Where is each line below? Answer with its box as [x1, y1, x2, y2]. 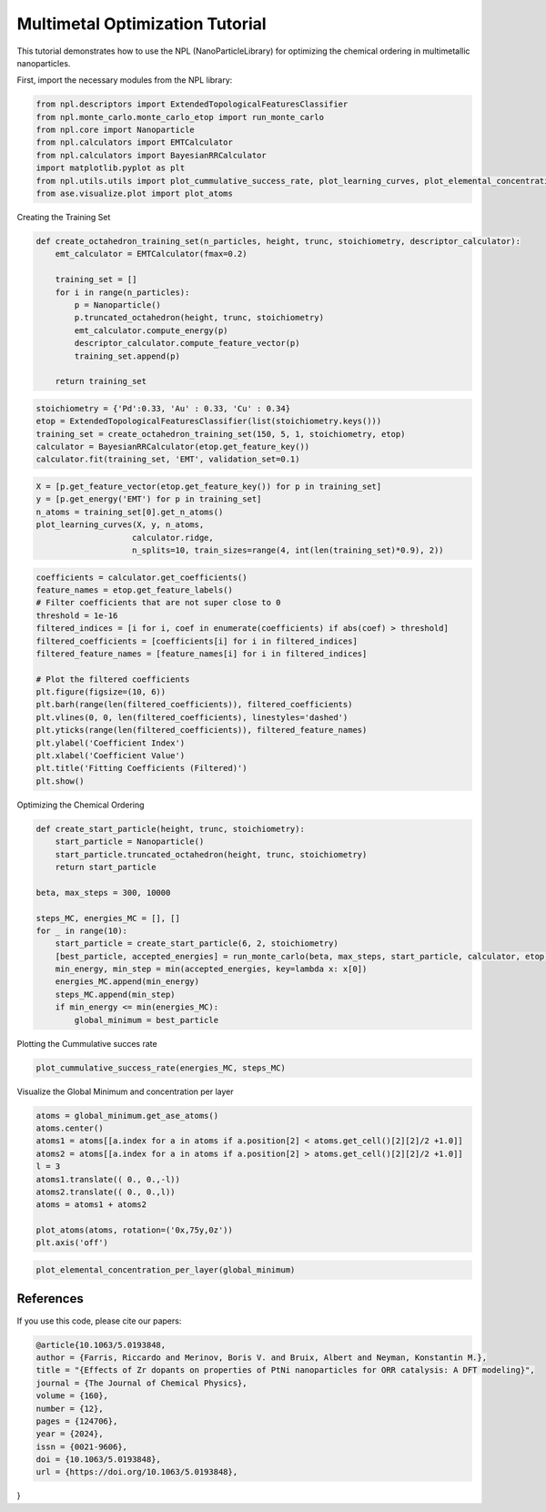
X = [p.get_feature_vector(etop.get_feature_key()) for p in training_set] [35, 482, 382, 492]
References [16, 1291, 84, 1306]
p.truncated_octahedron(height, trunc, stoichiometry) [74, 312, 325, 323]
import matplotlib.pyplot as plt [35, 163, 186, 173]
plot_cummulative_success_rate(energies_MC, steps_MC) [35, 1062, 286, 1073]
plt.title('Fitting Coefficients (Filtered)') [35, 763, 248, 774]
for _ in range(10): [35, 925, 127, 936]
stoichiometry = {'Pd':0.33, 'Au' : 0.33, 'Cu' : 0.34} [35, 403, 291, 413]
